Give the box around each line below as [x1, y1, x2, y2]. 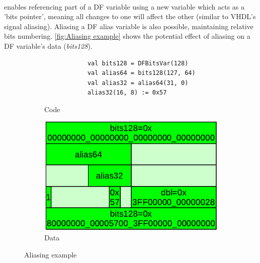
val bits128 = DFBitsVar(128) [87, 59, 189, 67]
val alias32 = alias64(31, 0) [87, 79, 189, 86]
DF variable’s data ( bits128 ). [4, 40, 93, 51]
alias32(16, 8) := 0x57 [87, 89, 167, 97]
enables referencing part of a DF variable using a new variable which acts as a [4, 1, 245, 12]
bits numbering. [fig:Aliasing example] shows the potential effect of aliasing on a [4, 31, 250, 41]
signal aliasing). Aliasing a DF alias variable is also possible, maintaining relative [4, 21, 253, 31]
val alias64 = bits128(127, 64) [87, 69, 196, 77]
